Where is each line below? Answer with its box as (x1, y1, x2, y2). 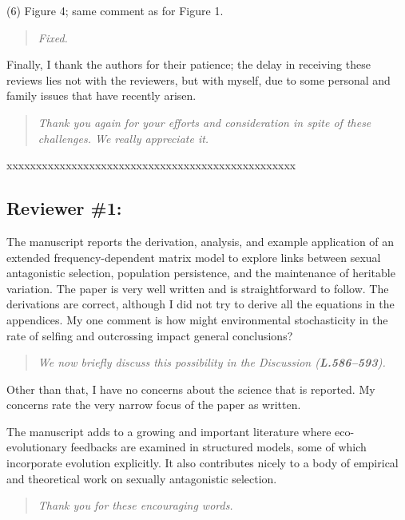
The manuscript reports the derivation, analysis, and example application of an (6, 232, 395, 249)
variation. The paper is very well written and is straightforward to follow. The (6, 280, 389, 296)
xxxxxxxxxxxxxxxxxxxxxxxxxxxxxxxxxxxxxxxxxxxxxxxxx (6, 157, 296, 173)
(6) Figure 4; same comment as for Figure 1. (6, 2, 224, 18)
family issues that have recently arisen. (6, 87, 197, 104)
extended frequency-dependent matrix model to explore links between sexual (6, 248, 381, 265)
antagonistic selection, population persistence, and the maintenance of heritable (6, 264, 395, 281)
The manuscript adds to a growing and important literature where (6, 423, 332, 439)
